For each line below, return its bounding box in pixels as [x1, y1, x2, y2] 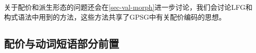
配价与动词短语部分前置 [4, 35, 119, 51]
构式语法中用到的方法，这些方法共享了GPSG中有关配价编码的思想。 [4, 11, 226, 22]
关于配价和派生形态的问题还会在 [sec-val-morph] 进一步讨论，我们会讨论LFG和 [4, 2, 253, 12]
